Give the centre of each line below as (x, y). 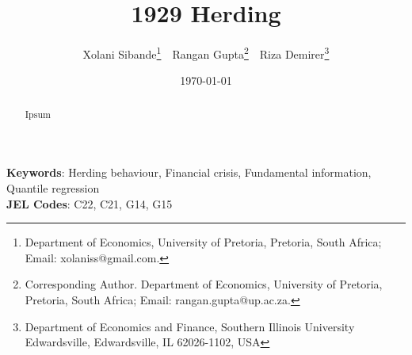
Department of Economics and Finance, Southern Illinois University (190, 326)
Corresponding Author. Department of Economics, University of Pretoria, (204, 284)
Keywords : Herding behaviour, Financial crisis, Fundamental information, (189, 172)
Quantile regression (53, 188)
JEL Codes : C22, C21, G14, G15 (90, 203)
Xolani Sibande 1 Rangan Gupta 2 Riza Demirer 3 (206, 53)
